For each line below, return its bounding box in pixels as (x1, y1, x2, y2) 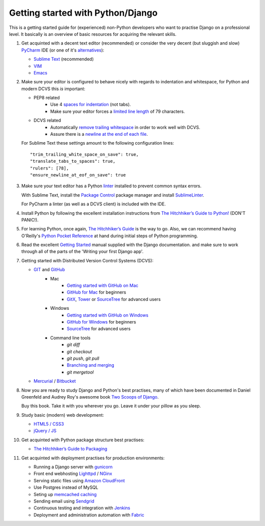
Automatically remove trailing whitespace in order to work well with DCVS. (50, 124, 201, 130)
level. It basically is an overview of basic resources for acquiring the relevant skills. (9, 31, 177, 37)
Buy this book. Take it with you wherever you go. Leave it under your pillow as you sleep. (21, 403, 201, 409)
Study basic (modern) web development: (21, 412, 104, 418)
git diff (67, 342, 80, 348)
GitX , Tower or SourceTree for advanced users (67, 296, 161, 302)
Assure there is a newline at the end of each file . (50, 131, 148, 137)
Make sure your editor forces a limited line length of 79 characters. (50, 108, 185, 114)
